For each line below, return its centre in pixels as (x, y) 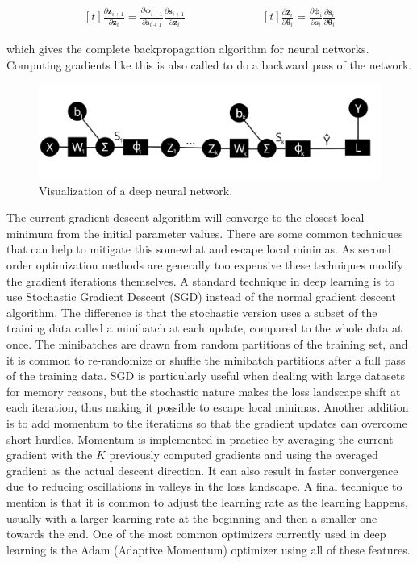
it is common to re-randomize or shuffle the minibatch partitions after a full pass (206, 359)
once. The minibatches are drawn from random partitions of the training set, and (207, 343)
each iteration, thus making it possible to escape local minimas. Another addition (208, 407)
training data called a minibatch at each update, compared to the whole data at (204, 328)
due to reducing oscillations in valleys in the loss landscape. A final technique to (204, 486)
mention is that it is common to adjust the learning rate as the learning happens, (207, 501)
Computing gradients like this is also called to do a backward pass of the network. (209, 64)
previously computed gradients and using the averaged (244, 455)
